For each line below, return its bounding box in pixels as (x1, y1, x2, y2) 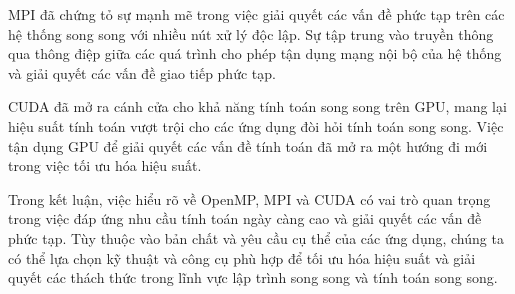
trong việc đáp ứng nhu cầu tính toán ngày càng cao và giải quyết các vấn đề (8, 208, 482, 229)
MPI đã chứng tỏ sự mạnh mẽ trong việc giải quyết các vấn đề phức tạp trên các (8, 4, 505, 24)
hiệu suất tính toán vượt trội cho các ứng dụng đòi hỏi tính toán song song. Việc (8, 115, 504, 136)
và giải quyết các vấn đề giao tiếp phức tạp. (8, 62, 276, 83)
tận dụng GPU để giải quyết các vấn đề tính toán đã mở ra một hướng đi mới (8, 135, 488, 156)
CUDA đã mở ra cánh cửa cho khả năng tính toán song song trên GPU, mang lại (8, 96, 507, 117)
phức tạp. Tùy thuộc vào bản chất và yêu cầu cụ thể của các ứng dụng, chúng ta (8, 227, 504, 248)
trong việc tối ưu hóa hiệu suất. (8, 155, 202, 176)
